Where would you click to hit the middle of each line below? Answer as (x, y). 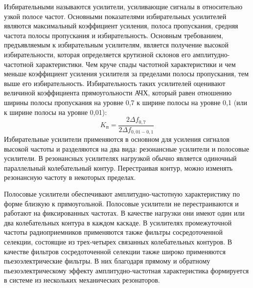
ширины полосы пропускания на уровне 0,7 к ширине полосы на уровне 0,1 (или (126, 102)
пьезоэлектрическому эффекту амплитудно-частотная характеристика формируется (126, 270)
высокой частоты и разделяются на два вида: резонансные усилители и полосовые (126, 148)
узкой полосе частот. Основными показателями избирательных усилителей (115, 16)
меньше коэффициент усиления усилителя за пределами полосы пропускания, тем (126, 74)
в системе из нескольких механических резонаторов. (82, 280)
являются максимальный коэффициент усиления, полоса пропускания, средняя (121, 26)
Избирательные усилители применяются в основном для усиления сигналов (117, 139)
